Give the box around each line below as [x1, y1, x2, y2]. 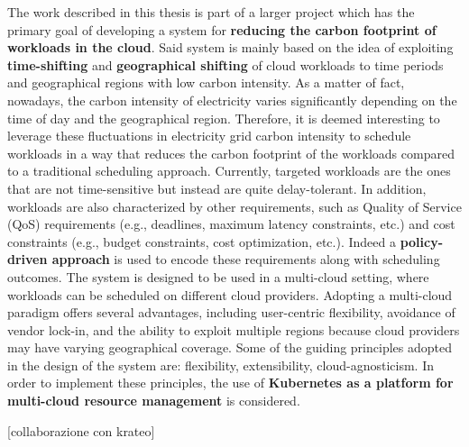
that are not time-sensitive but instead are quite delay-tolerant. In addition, [7, 178, 427, 197]
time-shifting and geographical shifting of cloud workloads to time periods [7, 55, 444, 74]
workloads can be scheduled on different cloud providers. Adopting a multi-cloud [7, 285, 453, 304]
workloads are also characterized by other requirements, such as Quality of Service [7, 196, 462, 215]
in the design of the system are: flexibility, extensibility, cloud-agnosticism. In [7, 355, 435, 374]
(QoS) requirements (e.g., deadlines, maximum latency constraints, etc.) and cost [7, 214, 455, 233]
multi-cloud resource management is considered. [7, 391, 300, 410]
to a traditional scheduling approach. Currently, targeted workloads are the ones [7, 161, 451, 180]
